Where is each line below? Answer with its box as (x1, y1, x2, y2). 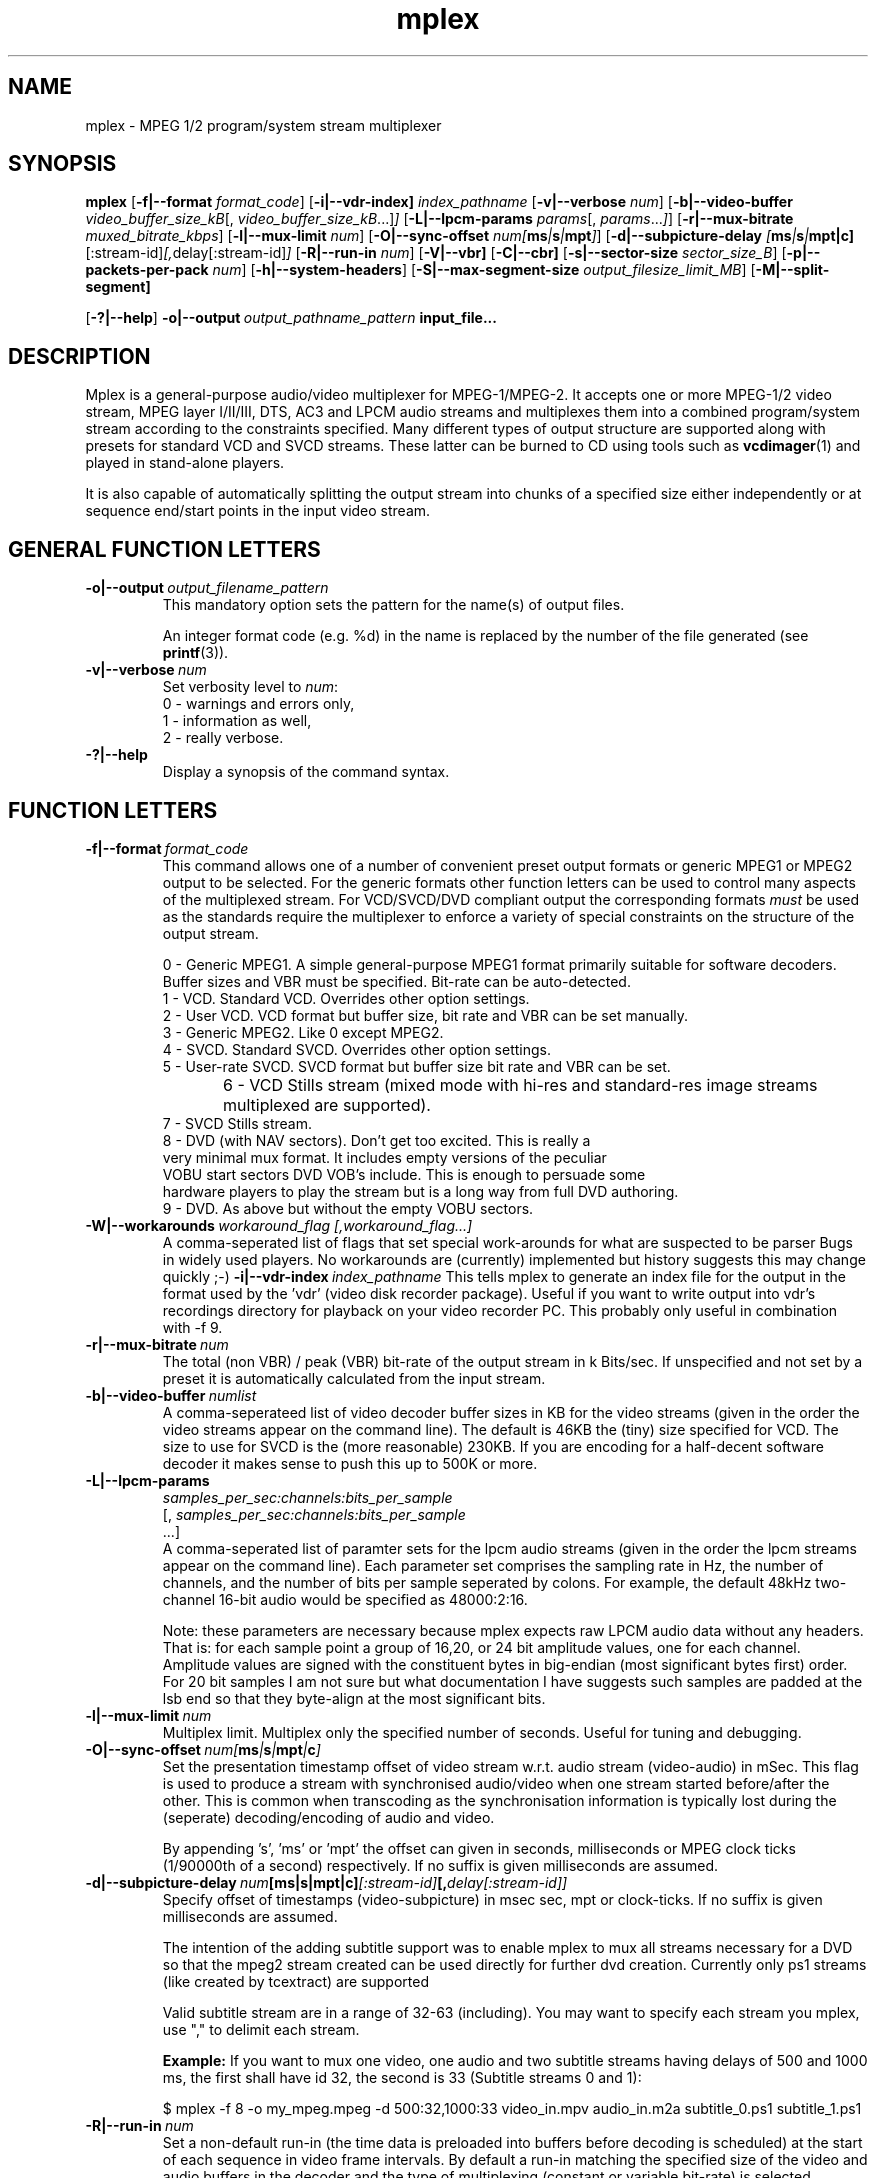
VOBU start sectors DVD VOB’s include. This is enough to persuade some (162, 1165, 646, 1183)
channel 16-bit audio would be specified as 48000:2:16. (162, 1590, 528, 1608)
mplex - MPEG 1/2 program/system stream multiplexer (85, 116, 442, 134)
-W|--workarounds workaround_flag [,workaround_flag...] (85, 1216, 473, 1234)
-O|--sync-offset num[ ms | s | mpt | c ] (85, 1740, 321, 1758)
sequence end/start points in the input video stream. (85, 502, 431, 520)
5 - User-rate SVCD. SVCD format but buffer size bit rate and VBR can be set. (162, 1057, 671, 1075)
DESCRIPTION (8, 343, 151, 369)
